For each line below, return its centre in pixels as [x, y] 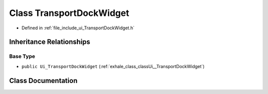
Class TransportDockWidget [69, 13]
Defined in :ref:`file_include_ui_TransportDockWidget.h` [78, 28]
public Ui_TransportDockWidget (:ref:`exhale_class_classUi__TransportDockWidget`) [113, 66]
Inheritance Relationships [50, 42]
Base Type [22, 56]
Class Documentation [43, 80]
